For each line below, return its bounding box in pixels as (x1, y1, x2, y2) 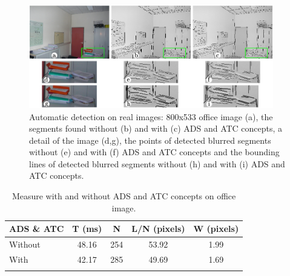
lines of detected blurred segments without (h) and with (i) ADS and (29, 157, 285, 170)
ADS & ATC (9, 222, 64, 235)
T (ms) (72, 222, 102, 235)
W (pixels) (193, 222, 239, 235)
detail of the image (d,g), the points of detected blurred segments (29, 133, 271, 146)
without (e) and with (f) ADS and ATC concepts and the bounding (29, 146, 280, 158)
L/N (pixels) (131, 222, 185, 235)
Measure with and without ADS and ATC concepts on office (12, 190, 236, 202)
